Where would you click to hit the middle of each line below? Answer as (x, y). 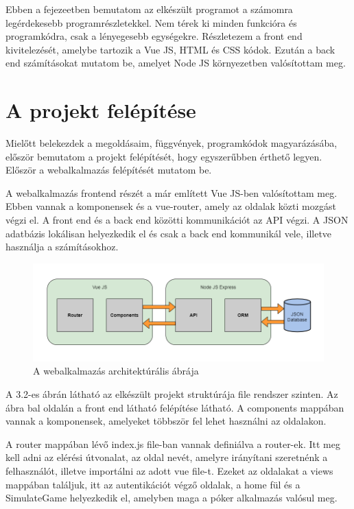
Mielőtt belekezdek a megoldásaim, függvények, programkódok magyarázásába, (172, 143)
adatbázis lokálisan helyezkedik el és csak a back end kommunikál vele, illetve (169, 233)
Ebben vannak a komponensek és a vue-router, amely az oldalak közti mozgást (171, 206)
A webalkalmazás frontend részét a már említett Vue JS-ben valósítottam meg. (172, 192)
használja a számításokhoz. (62, 247)
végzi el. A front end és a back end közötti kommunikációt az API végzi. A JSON (177, 220)
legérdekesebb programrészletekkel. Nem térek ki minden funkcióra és (151, 22)
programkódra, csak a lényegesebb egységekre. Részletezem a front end (154, 36)
